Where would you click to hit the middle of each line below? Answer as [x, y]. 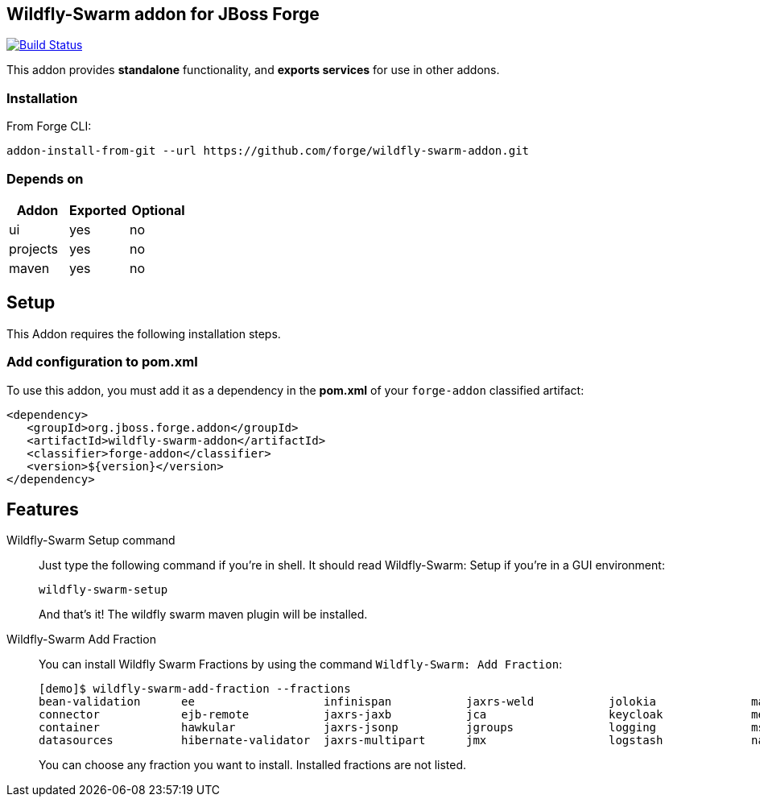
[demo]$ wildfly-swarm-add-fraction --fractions [195, 689]
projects [34, 248]
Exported [98, 210]
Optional [158, 210]
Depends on [45, 178]
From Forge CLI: [49, 126]
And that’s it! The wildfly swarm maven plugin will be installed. [203, 615]
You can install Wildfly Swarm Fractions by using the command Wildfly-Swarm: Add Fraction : [301, 664]
